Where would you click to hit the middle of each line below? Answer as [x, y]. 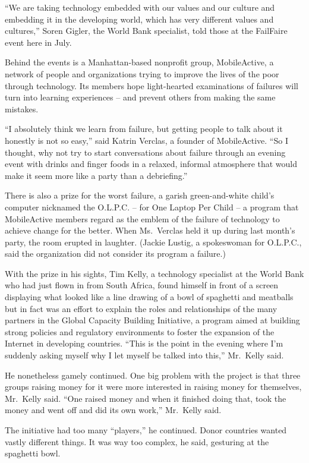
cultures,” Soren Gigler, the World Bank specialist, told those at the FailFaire [146, 31]
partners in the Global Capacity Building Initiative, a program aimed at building [152, 320]
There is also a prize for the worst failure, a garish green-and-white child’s [140, 195]
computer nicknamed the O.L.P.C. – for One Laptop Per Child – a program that [152, 207]
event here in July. [38, 42]
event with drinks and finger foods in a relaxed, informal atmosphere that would [151, 164]
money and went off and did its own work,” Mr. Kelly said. [113, 410]
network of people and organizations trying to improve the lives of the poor [142, 73]
